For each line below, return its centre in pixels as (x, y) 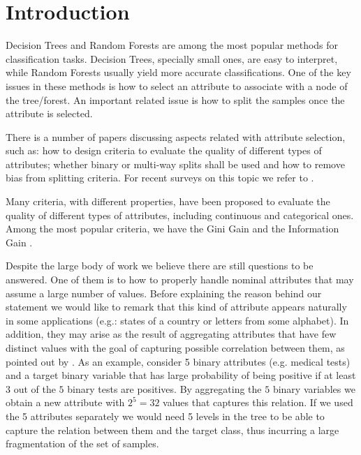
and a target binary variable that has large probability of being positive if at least (181, 375)
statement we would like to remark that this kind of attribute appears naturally (176, 307)
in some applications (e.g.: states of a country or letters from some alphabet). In (177, 320)
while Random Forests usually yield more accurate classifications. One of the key (178, 72)
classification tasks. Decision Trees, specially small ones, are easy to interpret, (172, 58)
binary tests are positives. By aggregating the (164, 388)
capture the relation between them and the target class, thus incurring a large (172, 430)
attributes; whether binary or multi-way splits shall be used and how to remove (175, 164)
